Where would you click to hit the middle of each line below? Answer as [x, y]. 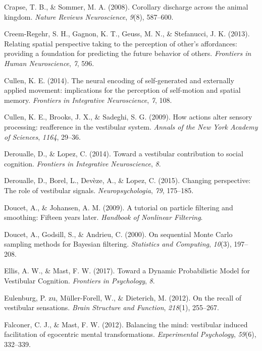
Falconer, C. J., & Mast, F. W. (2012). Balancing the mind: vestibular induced [126, 324]
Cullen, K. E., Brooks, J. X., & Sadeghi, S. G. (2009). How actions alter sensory [128, 117]
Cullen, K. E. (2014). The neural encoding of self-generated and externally [119, 80]
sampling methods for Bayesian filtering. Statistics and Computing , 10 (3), [118, 244]
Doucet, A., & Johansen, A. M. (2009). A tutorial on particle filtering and [119, 207]
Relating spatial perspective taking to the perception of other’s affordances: [121, 43]
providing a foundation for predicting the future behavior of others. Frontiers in [128, 53]
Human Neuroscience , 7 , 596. [49, 63]
